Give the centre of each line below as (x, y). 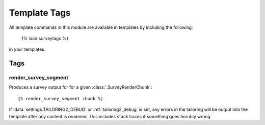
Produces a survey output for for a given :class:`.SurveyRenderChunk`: (80, 87)
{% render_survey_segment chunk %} (61, 98)
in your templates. (27, 49)
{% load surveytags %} (45, 38)
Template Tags (40, 13)
